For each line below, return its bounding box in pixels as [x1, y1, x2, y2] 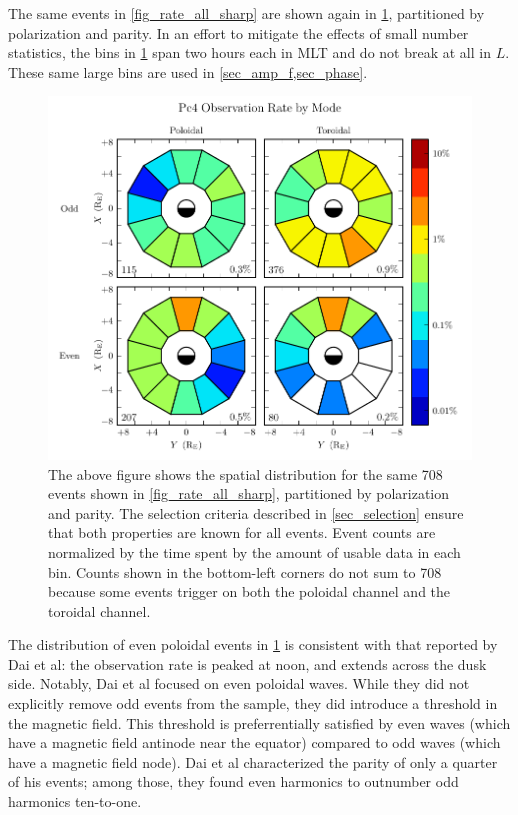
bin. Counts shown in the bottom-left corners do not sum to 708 [48, 561, 442, 582]
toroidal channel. [48, 600, 151, 621]
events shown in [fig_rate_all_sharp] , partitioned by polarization [48, 483, 450, 504]
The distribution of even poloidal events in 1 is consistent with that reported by [8, 634, 498, 655]
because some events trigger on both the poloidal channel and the [48, 581, 451, 602]
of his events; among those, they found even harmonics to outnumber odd [8, 771, 459, 792]
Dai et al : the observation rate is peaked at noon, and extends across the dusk [8, 653, 487, 674]
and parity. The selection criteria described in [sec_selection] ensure [48, 502, 464, 523]
